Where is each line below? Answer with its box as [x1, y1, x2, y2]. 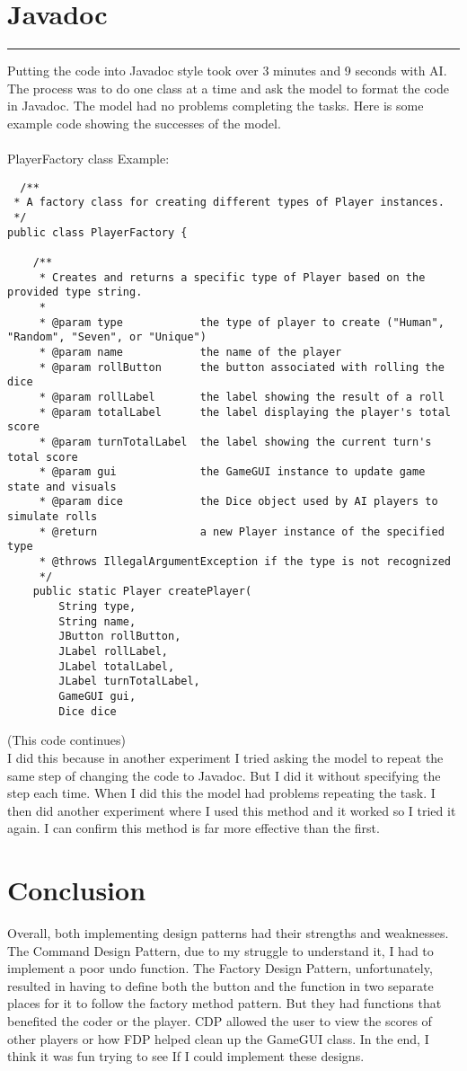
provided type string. [7, 286, 143, 299]
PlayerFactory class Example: [7, 149, 170, 168]
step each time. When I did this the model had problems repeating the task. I [7, 783, 436, 802]
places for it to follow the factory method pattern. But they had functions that [7, 994, 442, 1013]
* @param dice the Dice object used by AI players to [39, 495, 438, 509]
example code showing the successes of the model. [7, 113, 281, 132]
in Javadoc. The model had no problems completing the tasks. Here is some [7, 96, 424, 115]
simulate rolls [7, 510, 98, 524]
